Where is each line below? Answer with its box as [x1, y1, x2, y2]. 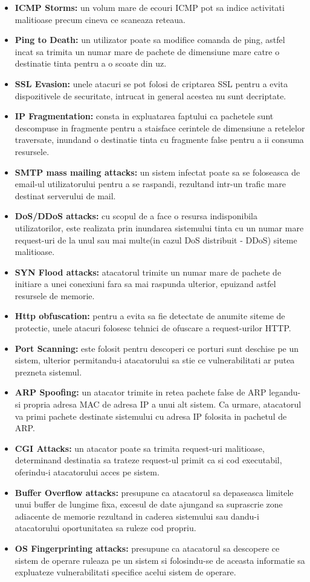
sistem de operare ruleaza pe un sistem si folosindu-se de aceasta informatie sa [15, 554, 305, 566]
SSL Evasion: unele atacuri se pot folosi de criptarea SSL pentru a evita [15, 77, 288, 90]
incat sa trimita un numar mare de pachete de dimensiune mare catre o [15, 45, 280, 58]
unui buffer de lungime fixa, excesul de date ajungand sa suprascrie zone [15, 498, 283, 511]
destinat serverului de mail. [15, 189, 116, 202]
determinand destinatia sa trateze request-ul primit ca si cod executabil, [15, 454, 282, 466]
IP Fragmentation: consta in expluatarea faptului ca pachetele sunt [15, 110, 274, 122]
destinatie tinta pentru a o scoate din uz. [15, 57, 167, 70]
